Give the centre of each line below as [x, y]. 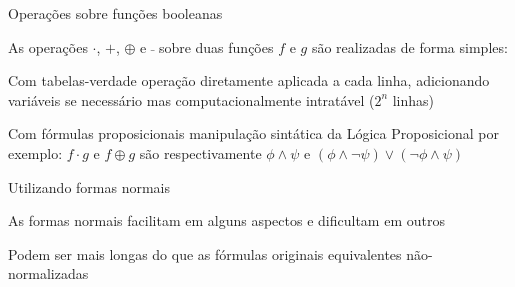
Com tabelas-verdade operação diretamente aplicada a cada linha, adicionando [249, 80]
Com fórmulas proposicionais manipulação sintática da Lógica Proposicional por [253, 133]
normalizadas [48, 273]
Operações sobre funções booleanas [115, 13]
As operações [48, 46]
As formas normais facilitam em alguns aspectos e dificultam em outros [226, 220]
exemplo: [35, 152]
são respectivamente [200, 152]
